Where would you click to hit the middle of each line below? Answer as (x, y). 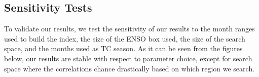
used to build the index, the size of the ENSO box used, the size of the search (125, 38)
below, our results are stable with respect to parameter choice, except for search (128, 58)
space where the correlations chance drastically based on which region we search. (129, 68)
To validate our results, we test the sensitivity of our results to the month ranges (129, 29)
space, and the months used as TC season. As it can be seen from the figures (123, 48)
